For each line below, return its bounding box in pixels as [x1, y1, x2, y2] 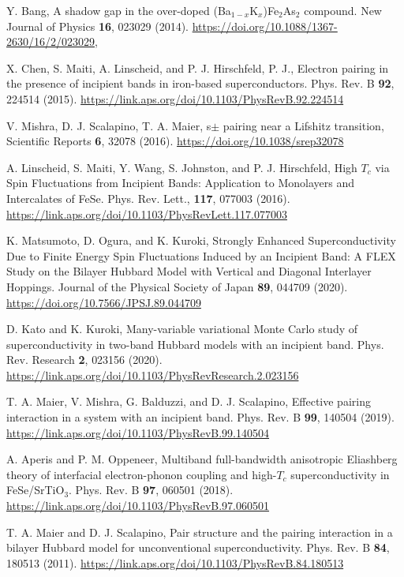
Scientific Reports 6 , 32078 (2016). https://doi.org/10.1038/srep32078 [6, 133, 344, 149]
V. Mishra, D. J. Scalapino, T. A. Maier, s [6, 117, 211, 133]
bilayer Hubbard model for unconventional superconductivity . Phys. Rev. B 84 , [6, 539, 390, 556]
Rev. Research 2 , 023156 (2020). [6, 351, 163, 368]
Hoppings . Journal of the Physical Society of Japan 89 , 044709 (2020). [6, 278, 348, 294]
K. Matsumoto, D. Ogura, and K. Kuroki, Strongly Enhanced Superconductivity [6, 232, 396, 249]
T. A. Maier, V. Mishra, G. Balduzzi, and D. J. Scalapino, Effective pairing [6, 393, 371, 410]
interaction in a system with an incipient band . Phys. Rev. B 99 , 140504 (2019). [6, 409, 395, 425]
